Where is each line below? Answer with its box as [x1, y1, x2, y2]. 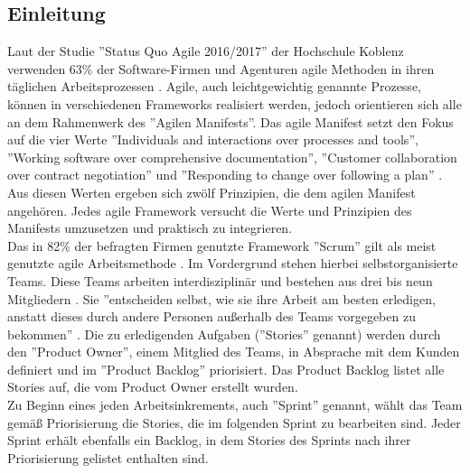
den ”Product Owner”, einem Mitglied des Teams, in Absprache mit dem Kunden [7, 342, 460, 361]
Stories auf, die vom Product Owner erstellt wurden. [7, 377, 298, 396]
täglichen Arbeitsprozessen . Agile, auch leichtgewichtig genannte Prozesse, [7, 77, 421, 96]
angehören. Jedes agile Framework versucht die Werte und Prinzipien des [7, 200, 412, 219]
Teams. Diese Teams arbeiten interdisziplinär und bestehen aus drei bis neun [7, 271, 433, 290]
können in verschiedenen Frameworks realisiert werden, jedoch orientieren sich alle [7, 94, 462, 113]
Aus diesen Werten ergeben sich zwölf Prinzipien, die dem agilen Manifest [7, 182, 416, 201]
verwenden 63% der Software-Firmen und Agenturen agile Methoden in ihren [7, 59, 435, 78]
